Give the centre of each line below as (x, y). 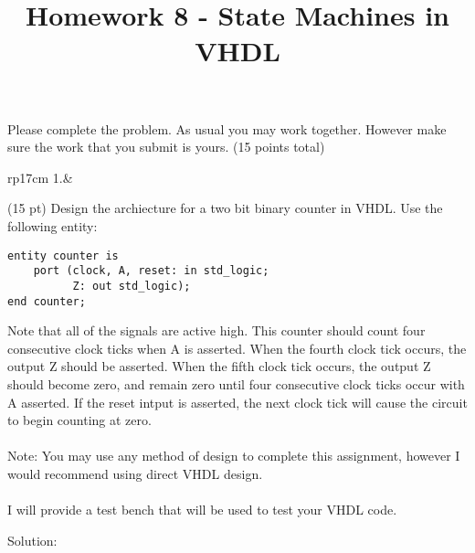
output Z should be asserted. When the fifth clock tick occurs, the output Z (219, 366)
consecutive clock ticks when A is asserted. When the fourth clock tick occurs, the (237, 348)
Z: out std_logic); (132, 286)
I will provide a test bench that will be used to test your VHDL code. (202, 510)
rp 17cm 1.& (40, 177)
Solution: (32, 540)
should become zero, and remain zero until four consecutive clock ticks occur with (236, 383)
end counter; (47, 301)
